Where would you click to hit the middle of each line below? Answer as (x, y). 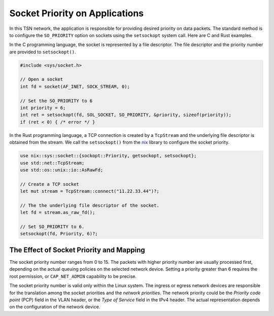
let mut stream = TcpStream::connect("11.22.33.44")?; (90, 191)
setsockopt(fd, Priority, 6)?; (59, 234)
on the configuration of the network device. (55, 307)
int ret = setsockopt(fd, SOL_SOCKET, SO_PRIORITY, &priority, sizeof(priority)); (126, 115)
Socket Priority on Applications (77, 13)
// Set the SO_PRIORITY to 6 (56, 101)
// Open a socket (42, 79)
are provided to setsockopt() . (43, 52)
